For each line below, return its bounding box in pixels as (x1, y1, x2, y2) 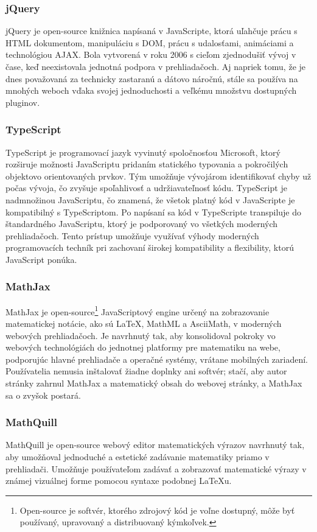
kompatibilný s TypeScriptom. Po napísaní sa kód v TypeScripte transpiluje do (5, 205, 302, 218)
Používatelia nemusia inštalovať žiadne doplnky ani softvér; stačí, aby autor (5, 365, 287, 377)
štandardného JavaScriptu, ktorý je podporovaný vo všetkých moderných (5, 217, 278, 230)
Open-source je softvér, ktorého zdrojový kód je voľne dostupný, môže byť (19, 503, 295, 516)
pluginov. (5, 96, 40, 108)
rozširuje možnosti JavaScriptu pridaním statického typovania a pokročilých (5, 158, 288, 170)
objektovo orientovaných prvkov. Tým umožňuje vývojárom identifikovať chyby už (5, 169, 312, 182)
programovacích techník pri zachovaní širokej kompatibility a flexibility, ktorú (5, 241, 294, 254)
